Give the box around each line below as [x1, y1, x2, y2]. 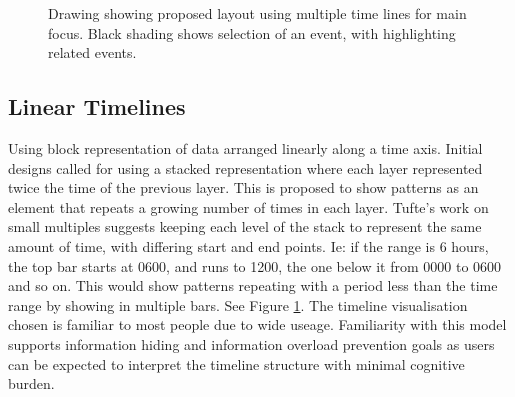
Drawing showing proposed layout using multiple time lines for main [48, 3, 467, 23]
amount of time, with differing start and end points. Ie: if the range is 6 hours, [8, 235, 489, 256]
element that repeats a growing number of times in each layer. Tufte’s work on [8, 196, 489, 217]
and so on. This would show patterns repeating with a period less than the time [8, 275, 498, 296]
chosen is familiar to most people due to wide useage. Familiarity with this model [8, 314, 507, 335]
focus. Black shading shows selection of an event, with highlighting [48, 22, 456, 43]
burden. [8, 373, 55, 394]
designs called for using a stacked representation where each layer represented [8, 157, 483, 178]
